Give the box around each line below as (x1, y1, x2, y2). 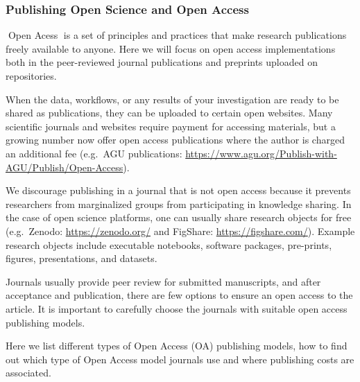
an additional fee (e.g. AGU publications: (6, 146, 182, 160)
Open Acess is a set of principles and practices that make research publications (8, 28, 347, 42)
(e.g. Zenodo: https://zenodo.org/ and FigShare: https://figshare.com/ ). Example (6, 223, 355, 238)
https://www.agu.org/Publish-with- (185, 146, 337, 160)
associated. (6, 365, 51, 380)
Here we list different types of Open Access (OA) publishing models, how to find (6, 338, 348, 353)
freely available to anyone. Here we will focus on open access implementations (6, 41, 336, 55)
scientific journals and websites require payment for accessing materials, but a (6, 119, 336, 133)
